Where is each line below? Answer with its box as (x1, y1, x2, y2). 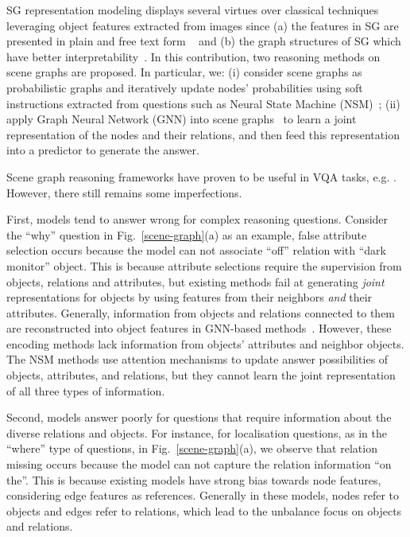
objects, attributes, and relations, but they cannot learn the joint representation (6, 367, 396, 383)
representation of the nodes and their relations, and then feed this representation (6, 126, 400, 142)
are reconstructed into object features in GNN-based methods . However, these (6, 320, 392, 337)
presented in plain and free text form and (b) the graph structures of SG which (6, 33, 401, 49)
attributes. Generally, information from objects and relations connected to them (6, 304, 396, 321)
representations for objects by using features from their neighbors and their (6, 289, 373, 305)
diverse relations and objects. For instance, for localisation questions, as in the (6, 424, 387, 441)
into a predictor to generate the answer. (6, 142, 199, 158)
